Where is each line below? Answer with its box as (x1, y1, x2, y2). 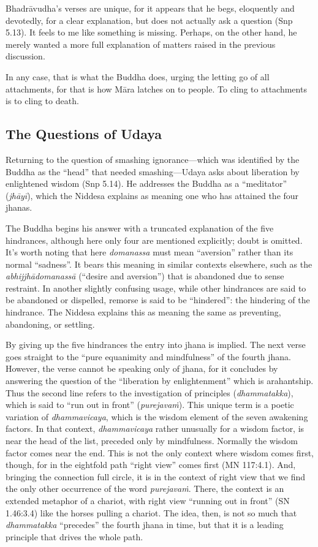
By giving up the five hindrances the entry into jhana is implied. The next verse (6, 338, 306, 351)
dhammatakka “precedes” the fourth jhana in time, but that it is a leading (6, 518, 284, 531)
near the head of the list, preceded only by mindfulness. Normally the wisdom (6, 434, 298, 447)
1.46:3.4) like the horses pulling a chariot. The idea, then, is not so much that (6, 506, 297, 519)
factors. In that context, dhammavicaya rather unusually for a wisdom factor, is (6, 422, 305, 435)
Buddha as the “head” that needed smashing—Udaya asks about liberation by (6, 165, 300, 178)
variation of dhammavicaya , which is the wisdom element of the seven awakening (6, 410, 308, 423)
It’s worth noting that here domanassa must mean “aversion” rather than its (6, 246, 293, 258)
